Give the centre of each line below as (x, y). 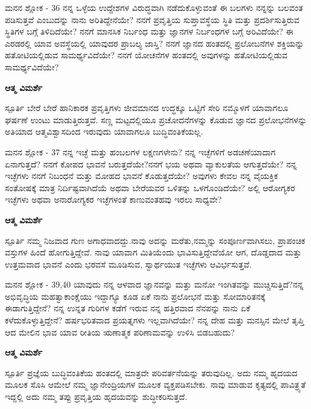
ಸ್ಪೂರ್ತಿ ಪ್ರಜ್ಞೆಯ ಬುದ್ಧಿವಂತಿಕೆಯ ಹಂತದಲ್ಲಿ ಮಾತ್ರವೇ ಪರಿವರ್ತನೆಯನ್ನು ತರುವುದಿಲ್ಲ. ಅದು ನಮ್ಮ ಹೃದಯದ (151, 372)
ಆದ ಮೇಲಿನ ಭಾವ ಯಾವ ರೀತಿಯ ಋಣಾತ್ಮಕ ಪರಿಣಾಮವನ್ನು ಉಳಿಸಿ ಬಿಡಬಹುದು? (120, 332)
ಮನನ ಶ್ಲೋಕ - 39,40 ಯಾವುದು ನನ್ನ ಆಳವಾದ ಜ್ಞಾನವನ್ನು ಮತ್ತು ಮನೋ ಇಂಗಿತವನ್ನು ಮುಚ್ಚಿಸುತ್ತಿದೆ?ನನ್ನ (154, 284)
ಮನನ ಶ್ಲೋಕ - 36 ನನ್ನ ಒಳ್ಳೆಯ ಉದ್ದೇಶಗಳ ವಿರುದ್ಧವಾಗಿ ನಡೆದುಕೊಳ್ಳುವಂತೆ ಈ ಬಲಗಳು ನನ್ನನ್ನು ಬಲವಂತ (154, 7)
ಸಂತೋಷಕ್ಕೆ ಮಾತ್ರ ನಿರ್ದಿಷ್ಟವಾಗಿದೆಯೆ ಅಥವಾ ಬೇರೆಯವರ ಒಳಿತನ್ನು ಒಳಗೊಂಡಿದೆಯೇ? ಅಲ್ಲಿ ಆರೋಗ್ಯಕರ (150, 187)
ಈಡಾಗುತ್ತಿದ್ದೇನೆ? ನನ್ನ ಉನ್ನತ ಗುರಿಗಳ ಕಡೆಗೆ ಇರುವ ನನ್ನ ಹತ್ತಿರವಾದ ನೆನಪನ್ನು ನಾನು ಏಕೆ (128, 308)
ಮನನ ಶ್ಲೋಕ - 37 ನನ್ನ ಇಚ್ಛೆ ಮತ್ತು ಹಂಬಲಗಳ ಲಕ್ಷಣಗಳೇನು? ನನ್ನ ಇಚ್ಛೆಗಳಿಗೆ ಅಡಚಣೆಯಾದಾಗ (140, 151)
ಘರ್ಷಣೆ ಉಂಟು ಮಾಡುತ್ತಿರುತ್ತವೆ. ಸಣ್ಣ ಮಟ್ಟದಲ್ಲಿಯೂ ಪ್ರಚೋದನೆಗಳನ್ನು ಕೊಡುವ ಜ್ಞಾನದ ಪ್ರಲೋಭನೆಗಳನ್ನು (156, 119)
